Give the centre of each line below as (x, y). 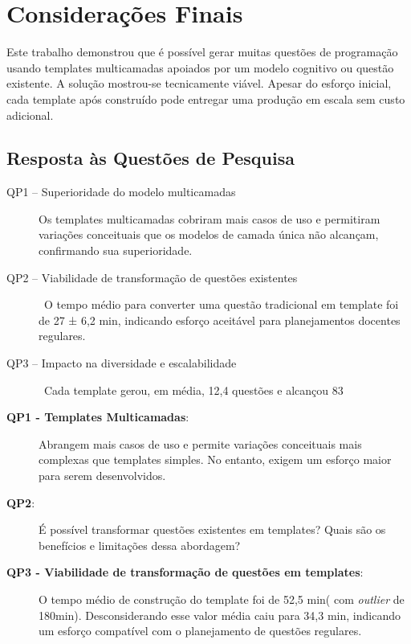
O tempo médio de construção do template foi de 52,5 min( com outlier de (222, 599)
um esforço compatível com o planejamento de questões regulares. (200, 631)
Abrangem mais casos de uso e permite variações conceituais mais (200, 443)
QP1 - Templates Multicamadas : (98, 417)
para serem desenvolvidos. (102, 476)
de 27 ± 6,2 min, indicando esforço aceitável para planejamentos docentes (220, 320)
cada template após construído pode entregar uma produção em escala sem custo (206, 98)
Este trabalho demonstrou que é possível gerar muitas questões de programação (202, 52)
